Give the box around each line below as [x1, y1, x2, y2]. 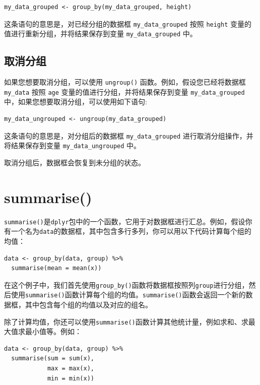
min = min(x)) [47, 374, 94, 382]
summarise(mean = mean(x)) [11, 265, 102, 272]
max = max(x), [47, 365, 94, 372]
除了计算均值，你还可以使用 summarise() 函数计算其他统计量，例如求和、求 [4, 316, 248, 327]
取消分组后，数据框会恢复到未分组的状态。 [4, 157, 145, 167]
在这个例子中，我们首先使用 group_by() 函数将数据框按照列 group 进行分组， [4, 279, 249, 290]
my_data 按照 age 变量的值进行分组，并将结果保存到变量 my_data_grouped [4, 86, 245, 97]
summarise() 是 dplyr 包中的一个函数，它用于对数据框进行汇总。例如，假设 [4, 216, 245, 226]
